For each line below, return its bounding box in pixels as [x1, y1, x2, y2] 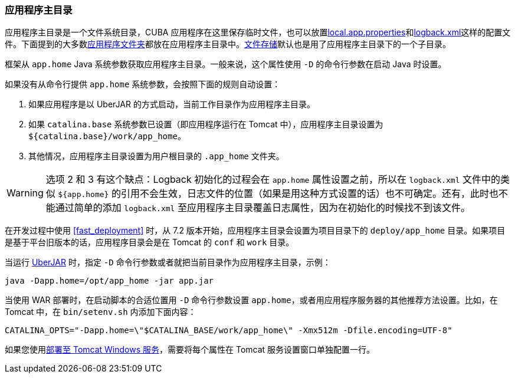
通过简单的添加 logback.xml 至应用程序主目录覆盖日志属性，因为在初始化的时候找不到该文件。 [55, 202, 470, 214]
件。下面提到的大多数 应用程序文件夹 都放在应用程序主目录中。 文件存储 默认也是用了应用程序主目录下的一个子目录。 [5, 39, 451, 50]
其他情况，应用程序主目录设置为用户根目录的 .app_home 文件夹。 [28, 151, 284, 162]
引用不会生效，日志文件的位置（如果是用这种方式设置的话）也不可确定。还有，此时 [120, 188, 489, 200]
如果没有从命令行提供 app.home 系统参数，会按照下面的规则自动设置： [5, 79, 281, 90]
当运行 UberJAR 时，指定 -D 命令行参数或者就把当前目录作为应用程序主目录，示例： [5, 257, 331, 268]
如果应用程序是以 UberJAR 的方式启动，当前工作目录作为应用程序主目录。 [28, 99, 315, 110]
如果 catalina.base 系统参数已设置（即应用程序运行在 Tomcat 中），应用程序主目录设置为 [28, 119, 383, 130]
